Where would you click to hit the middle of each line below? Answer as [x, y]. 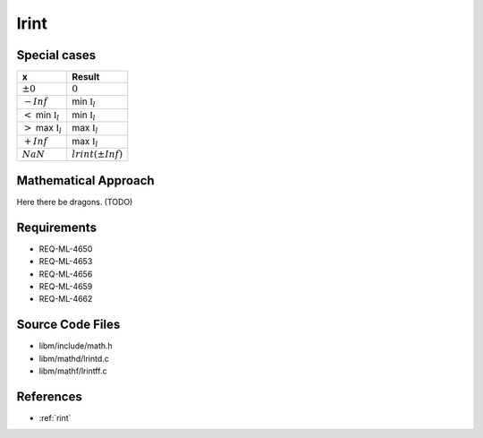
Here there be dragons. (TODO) [75, 202]
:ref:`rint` [55, 417]
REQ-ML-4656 [66, 274]
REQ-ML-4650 [66, 249]
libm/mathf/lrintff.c [73, 371]
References [49, 396]
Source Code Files [68, 325]
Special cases [56, 55]
